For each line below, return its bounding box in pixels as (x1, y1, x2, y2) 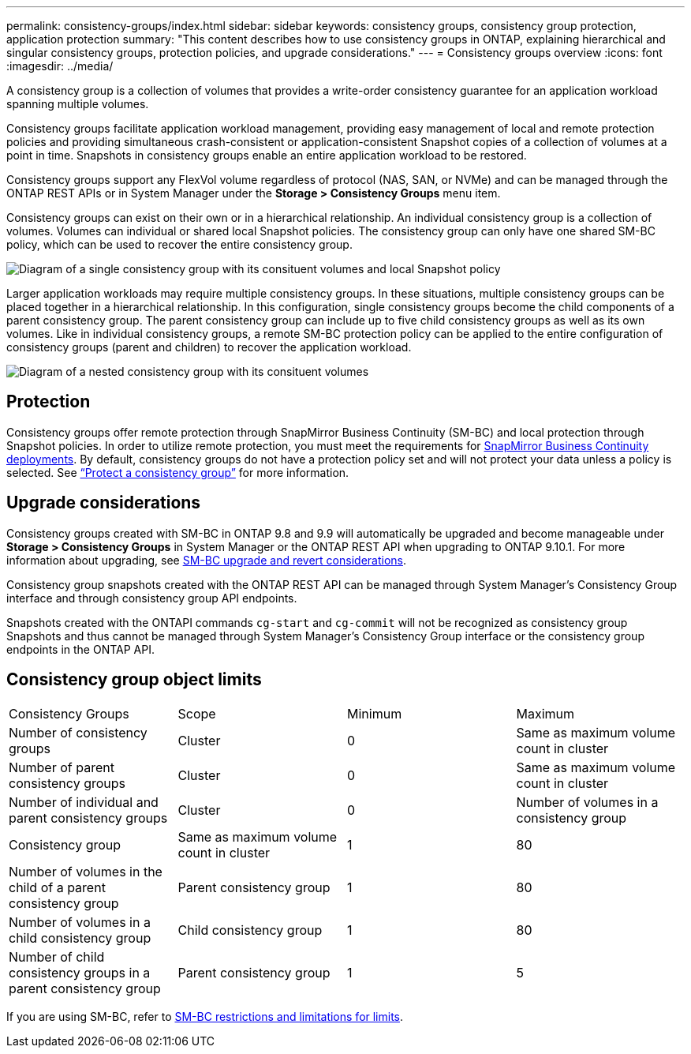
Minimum (347, 705, 402, 722)
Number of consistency (9, 724, 148, 741)
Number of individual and (9, 793, 159, 810)
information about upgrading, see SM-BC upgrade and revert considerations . (6, 553, 407, 567)
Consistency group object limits (6, 670, 262, 690)
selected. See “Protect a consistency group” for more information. (6, 465, 349, 479)
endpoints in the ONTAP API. (6, 642, 155, 656)
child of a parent (9, 879, 106, 895)
